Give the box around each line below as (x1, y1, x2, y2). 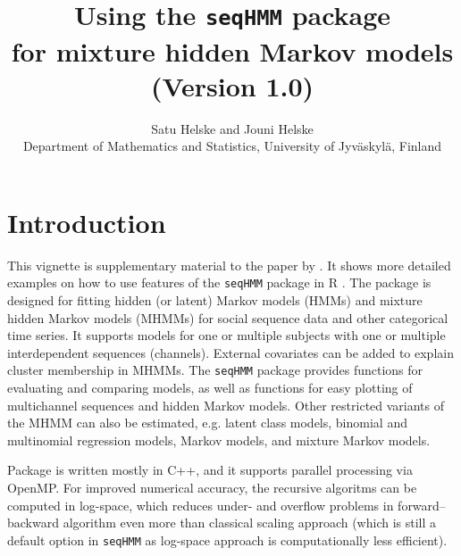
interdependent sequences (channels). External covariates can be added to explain (7, 343, 454, 361)
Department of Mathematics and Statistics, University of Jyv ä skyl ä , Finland (22, 137, 442, 155)
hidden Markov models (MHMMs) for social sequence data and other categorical (7, 308, 448, 327)
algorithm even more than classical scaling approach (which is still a (63, 513, 437, 532)
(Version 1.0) (150, 67, 314, 104)
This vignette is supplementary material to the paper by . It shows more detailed (7, 255, 451, 274)
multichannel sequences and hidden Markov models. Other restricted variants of (7, 395, 445, 414)
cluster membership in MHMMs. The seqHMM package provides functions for (7, 361, 423, 379)
